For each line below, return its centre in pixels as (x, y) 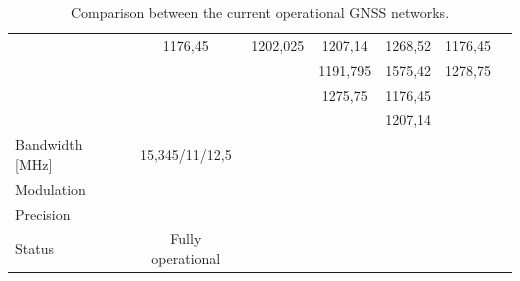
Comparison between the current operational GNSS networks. (260, 12)
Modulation (50, 188)
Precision (43, 213)
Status (34, 248)
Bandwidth (49, 144)
